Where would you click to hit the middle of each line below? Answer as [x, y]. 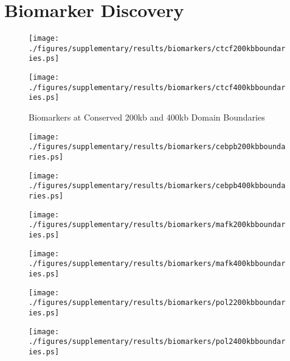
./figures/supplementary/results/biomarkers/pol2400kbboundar [157, 342]
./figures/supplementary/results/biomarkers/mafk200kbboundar [157, 225]
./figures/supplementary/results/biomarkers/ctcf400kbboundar [157, 87]
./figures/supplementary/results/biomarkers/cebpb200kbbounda [157, 147]
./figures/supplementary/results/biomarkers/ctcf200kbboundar [157, 48]
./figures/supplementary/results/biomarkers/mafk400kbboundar [157, 264]
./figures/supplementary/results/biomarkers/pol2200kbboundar [157, 303]
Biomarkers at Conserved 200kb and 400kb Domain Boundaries [147, 117]
